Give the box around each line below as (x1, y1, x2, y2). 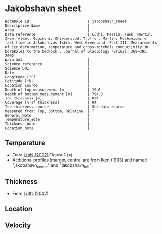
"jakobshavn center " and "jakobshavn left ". (12, 162, 93, 169)
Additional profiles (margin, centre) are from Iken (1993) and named (12, 157, 147, 163)
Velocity (5, 221, 31, 230)
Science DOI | (5, 66, 90, 71)
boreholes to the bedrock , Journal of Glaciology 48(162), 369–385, (5, 49, 149, 54)
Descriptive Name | (5, 23, 90, 28)
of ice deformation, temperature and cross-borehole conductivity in (5, 44, 149, 49)
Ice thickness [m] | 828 (5, 96, 98, 100)
